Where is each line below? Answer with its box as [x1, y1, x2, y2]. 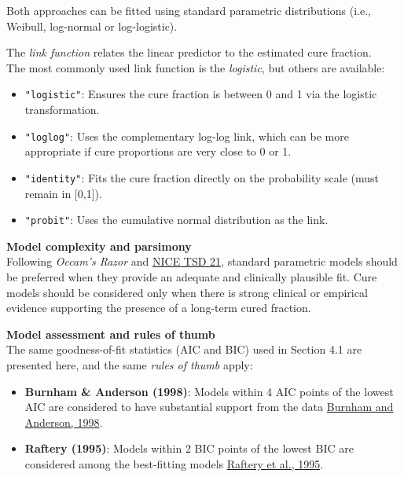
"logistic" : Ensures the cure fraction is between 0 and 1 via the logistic [24, 86, 377, 102]
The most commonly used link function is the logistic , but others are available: [6, 59, 385, 75]
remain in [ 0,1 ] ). [24, 185, 102, 201]
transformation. [24, 101, 100, 118]
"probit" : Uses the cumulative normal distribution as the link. [24, 211, 329, 228]
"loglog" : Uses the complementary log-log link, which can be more [24, 127, 349, 144]
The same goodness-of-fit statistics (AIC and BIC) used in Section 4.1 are [6, 341, 362, 358]
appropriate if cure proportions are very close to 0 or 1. [24, 143, 292, 160]
